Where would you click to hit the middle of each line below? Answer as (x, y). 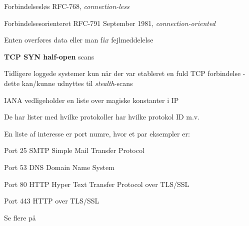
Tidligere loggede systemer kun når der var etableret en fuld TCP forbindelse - (125, 73)
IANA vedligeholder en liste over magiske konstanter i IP (91, 100)
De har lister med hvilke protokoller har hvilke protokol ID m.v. (102, 117)
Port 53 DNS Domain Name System (59, 167)
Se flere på (20, 217)
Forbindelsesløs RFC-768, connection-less (67, 6)
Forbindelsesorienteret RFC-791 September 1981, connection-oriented (110, 23)
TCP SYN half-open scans (49, 56)
